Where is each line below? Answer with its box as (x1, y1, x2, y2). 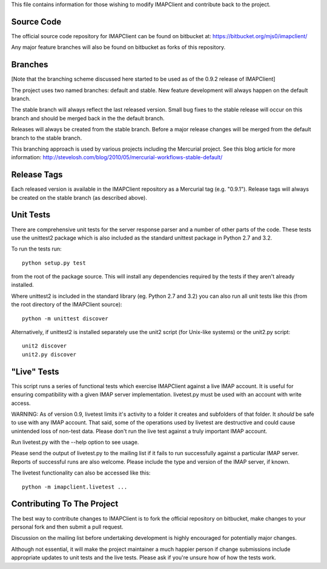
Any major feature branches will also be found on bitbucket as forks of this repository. (11, 44, 226, 51)
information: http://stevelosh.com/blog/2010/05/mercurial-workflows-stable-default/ (11, 154, 223, 161)
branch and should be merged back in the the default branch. (11, 114, 165, 122)
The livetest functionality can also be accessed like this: (11, 469, 151, 476)
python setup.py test (22, 259, 86, 266)
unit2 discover (22, 343, 67, 349)
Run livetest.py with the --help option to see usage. (11, 439, 139, 446)
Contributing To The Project (11, 499, 119, 509)
